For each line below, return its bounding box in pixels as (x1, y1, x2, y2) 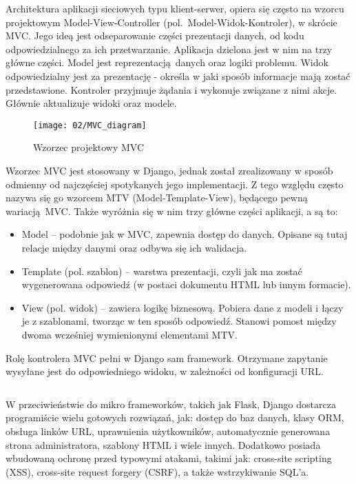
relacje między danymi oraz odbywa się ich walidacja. (21, 240, 247, 254)
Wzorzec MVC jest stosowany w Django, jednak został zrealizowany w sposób (6, 163, 333, 177)
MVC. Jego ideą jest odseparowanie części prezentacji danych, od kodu (6, 28, 304, 43)
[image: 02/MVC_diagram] (33, 120, 147, 130)
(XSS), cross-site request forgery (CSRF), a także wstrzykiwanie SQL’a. (6, 464, 309, 478)
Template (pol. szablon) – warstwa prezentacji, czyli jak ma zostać (21, 263, 302, 278)
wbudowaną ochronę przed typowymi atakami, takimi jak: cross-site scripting (6, 451, 332, 465)
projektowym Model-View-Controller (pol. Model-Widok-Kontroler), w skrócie (6, 14, 337, 29)
